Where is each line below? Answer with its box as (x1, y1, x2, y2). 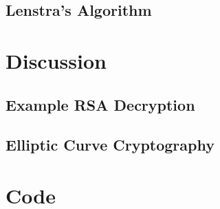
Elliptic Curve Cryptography (5, 134, 214, 155)
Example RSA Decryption (5, 93, 195, 115)
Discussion (5, 46, 107, 74)
